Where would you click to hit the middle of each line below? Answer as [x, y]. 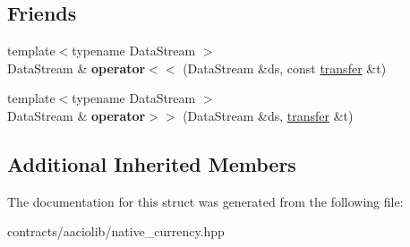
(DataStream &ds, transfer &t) [268, 115]
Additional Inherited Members [152, 163]
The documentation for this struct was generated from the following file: [205, 201]
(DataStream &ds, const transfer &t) [285, 68]
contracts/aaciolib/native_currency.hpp [116, 231]
